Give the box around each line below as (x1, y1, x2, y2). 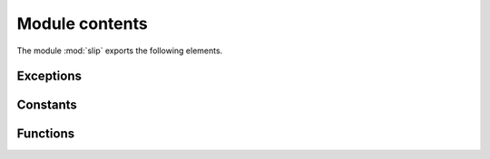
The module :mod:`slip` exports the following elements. (16, 45, 223, 56)
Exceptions (16, 69, 82, 84)
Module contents (16, 14, 149, 33)
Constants (16, 98, 77, 113)
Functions (16, 126, 75, 142)
